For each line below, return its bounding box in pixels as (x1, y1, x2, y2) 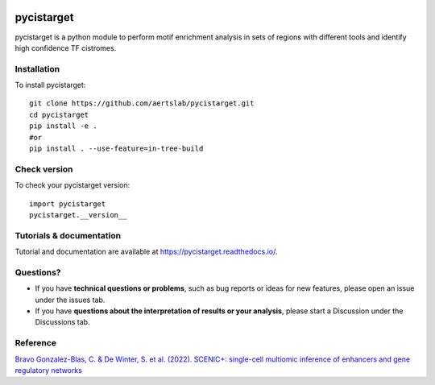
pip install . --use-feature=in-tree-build (29, 144, 204, 153)
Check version (14, 164, 73, 175)
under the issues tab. (35, 295, 106, 304)
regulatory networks (14, 365, 82, 375)
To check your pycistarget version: (14, 180, 130, 190)
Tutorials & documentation (14, 230, 121, 241)
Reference (14, 337, 56, 349)
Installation (14, 63, 60, 74)
